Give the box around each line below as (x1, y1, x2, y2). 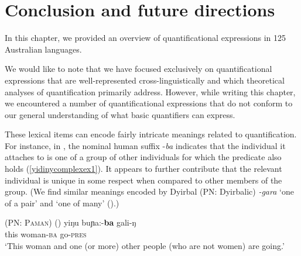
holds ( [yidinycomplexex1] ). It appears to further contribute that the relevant (5, 162, 282, 175)
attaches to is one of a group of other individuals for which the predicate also (5, 151, 282, 163)
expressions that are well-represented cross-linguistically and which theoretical (5, 74, 285, 86)
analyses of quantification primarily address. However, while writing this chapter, (5, 85, 296, 98)
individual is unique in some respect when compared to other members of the (5, 174, 282, 186)
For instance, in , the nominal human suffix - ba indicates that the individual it (5, 139, 286, 151)
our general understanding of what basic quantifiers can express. (5, 108, 235, 120)
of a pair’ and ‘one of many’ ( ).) (5, 196, 119, 209)
